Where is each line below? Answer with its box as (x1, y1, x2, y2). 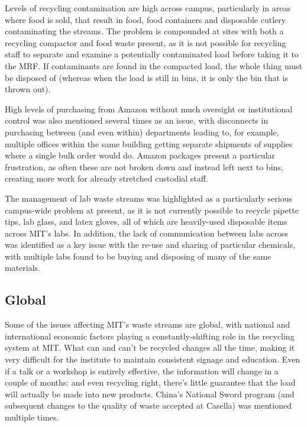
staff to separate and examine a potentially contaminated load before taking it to (5, 48, 299, 60)
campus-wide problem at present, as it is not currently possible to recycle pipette (5, 203, 299, 216)
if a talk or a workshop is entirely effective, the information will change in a (5, 364, 279, 377)
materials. (5, 261, 41, 274)
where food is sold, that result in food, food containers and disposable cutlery (5, 13, 286, 25)
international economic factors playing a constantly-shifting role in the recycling (5, 329, 295, 342)
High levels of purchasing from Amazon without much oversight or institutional (5, 102, 293, 115)
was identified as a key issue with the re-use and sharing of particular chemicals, (5, 238, 296, 251)
